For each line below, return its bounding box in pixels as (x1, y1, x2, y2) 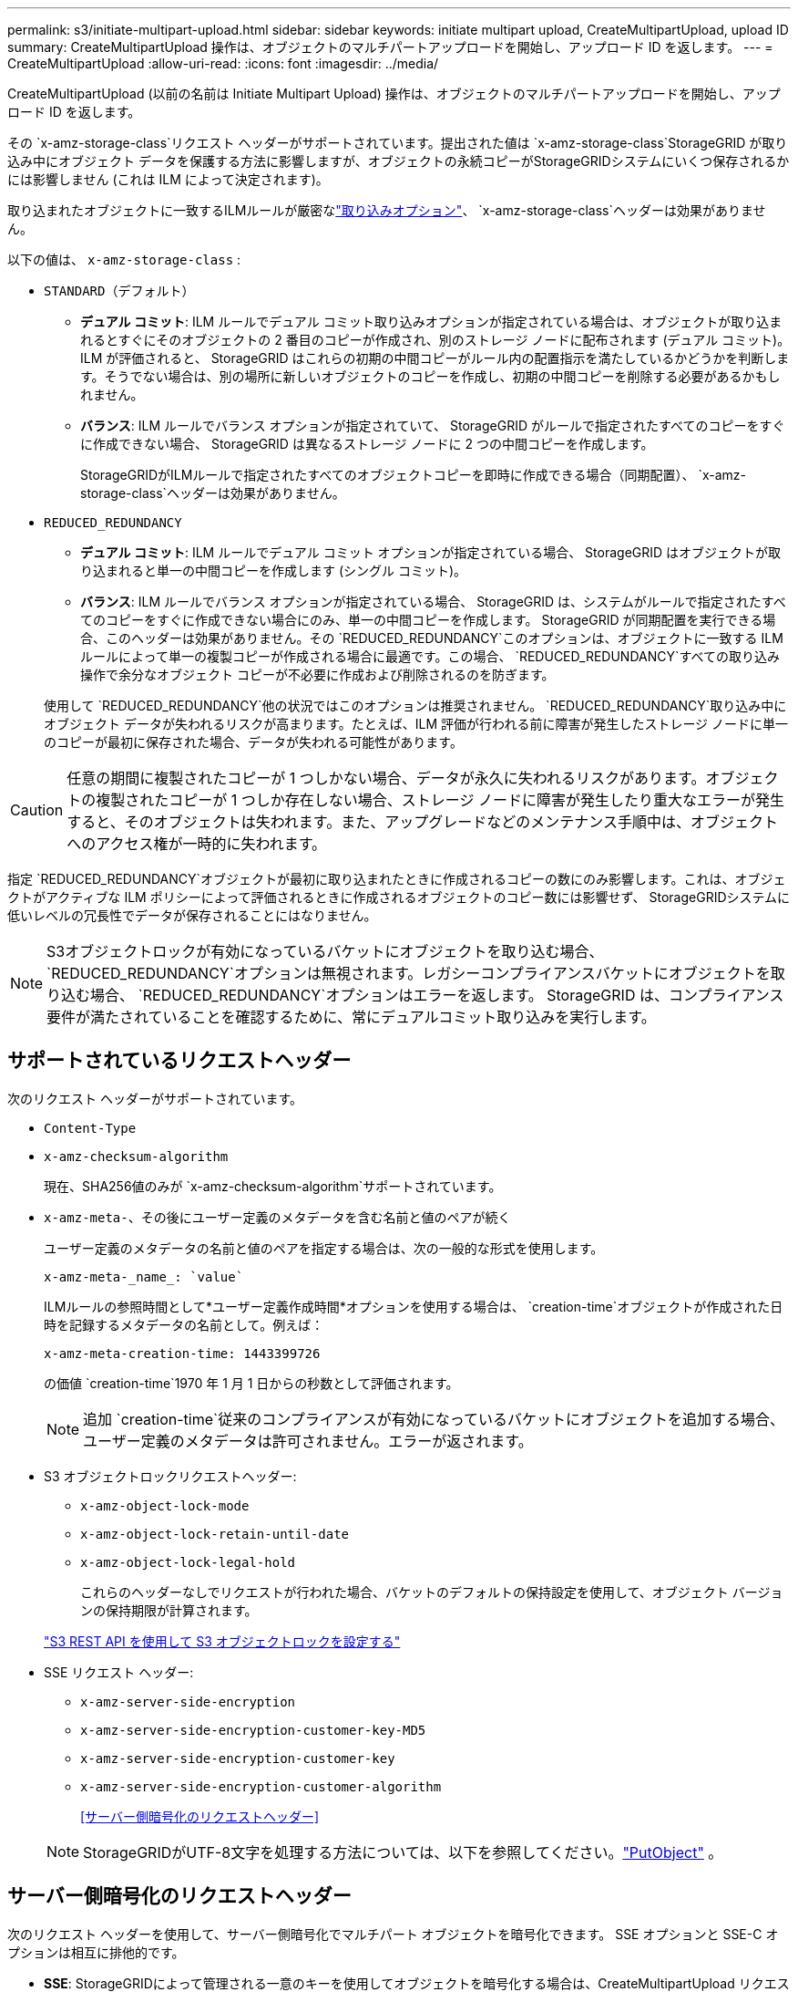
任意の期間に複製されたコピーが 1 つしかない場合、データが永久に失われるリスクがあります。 (66, 769, 706, 787)
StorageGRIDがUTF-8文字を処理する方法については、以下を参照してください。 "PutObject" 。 (83, 1842, 723, 1862)
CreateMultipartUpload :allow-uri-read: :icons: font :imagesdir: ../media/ (7, 56, 439, 71)
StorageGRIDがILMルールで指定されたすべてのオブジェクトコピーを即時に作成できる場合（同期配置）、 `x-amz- (80, 467, 747, 482)
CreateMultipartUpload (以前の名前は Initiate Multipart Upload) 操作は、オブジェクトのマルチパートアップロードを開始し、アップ (7, 86, 781, 101)
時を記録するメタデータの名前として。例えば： (44, 1316, 324, 1333)
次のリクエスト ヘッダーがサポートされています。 (7, 1090, 303, 1106)
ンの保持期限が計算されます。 (80, 1602, 258, 1618)
